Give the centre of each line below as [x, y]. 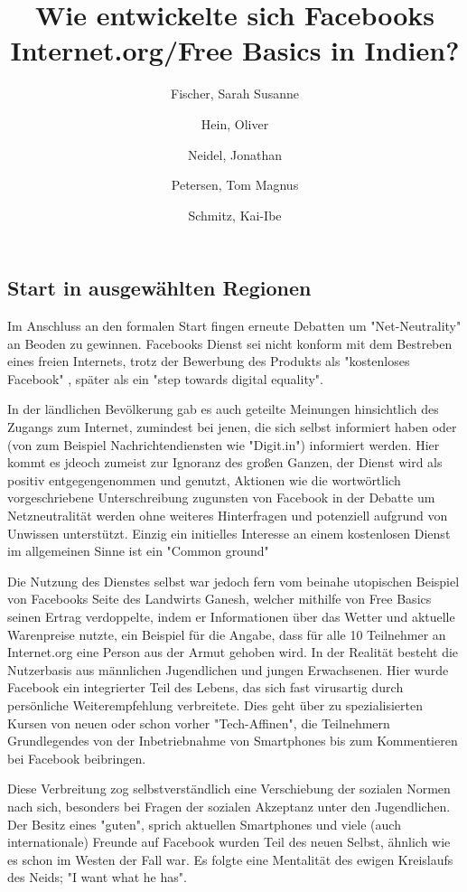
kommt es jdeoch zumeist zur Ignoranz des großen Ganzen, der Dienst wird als [225, 462]
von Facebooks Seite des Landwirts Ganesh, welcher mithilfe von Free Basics [219, 599]
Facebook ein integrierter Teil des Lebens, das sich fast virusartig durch [205, 687]
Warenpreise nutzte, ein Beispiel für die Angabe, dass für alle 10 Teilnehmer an [227, 634]
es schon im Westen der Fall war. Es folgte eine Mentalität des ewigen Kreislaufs [230, 859]
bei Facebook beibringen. [77, 758]
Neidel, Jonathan [235, 154]
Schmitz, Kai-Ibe [235, 215]
